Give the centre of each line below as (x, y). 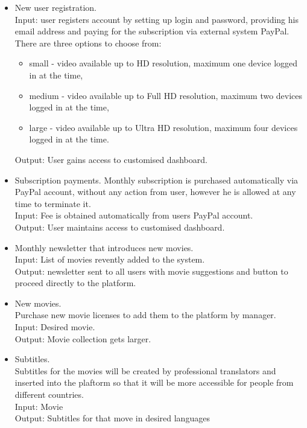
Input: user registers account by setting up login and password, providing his (157, 19)
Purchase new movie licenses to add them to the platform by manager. (145, 315)
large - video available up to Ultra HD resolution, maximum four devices (163, 127)
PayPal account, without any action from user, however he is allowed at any (155, 192)
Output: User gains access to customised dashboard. (111, 159)
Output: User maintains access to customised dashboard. (120, 227)
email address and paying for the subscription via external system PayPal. (152, 31)
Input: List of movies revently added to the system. (110, 259)
